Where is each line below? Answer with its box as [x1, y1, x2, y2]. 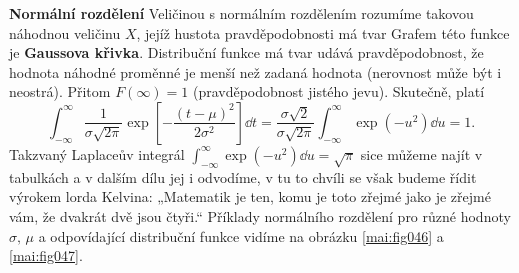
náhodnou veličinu [9, 22, 121, 43]
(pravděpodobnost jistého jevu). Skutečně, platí [192, 81, 485, 102]
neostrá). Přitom [9, 81, 111, 102]
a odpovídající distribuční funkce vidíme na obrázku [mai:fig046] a [38, 225, 444, 246]
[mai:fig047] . [9, 245, 83, 266]
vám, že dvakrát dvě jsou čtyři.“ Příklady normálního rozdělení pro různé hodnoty [9, 205, 511, 226]
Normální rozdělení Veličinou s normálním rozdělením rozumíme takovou [9, 3, 474, 23]
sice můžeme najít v [360, 143, 483, 164]
